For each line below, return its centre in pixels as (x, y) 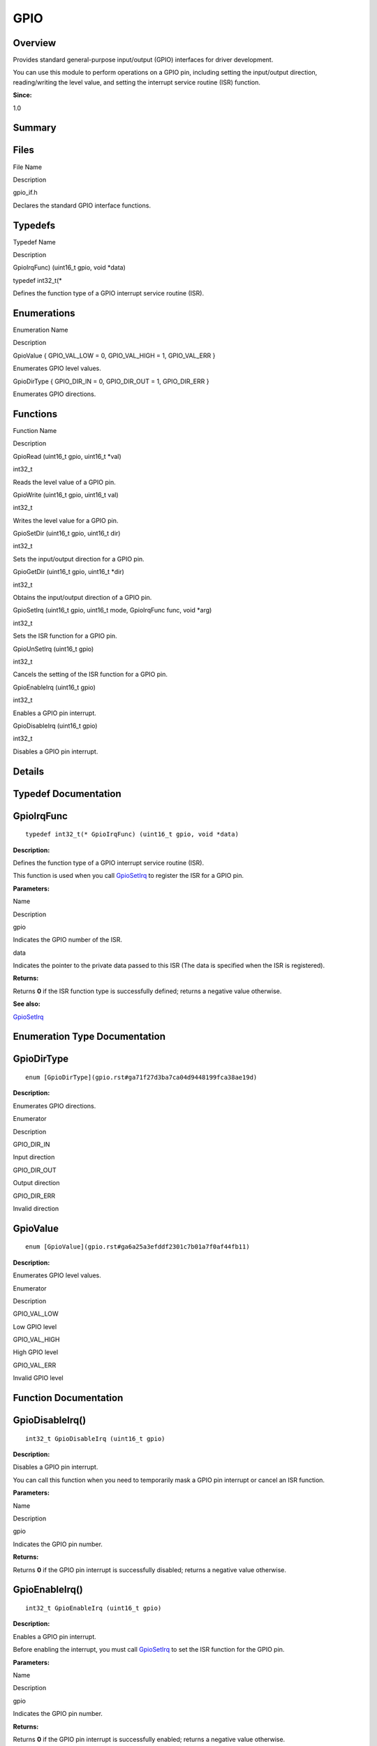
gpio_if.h (25, 193)
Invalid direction (36, 1208)
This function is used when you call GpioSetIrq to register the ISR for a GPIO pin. (128, 876)
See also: (27, 1004)
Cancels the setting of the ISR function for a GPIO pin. (90, 675)
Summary (35, 128)
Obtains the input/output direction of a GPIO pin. (82, 598)
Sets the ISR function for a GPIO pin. (65, 636)
